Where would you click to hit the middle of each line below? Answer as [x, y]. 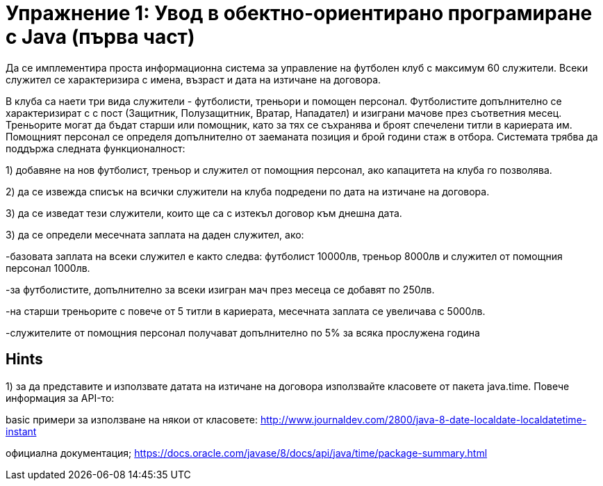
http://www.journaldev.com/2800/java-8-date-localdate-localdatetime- [423, 419]
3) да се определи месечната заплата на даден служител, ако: [155, 234]
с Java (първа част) [100, 37]
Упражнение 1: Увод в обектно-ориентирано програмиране [299, 13]
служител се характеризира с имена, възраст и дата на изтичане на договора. [193, 79]
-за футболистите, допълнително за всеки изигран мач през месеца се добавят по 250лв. [220, 289]
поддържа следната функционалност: [96, 148]
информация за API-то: [60, 398]
